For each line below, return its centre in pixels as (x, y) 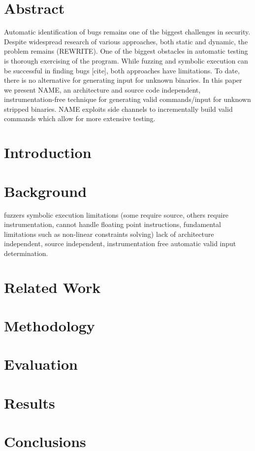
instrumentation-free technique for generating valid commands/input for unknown (127, 99)
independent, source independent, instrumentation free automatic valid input (120, 243)
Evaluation (41, 364)
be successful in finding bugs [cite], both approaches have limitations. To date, (122, 70)
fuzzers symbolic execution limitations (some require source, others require (116, 214)
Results (30, 403)
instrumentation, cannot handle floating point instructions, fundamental (113, 224)
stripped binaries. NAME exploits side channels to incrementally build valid (118, 109)
